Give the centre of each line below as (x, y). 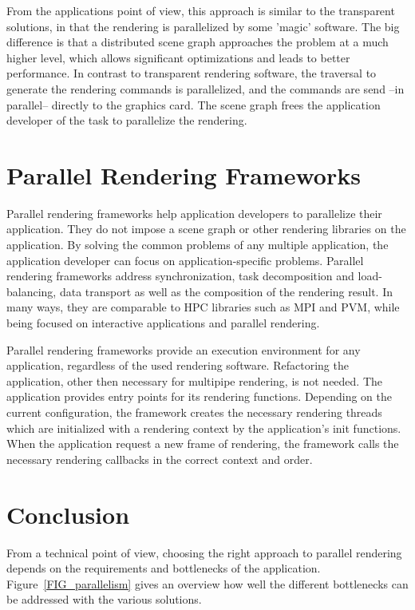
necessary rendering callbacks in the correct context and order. (160, 459)
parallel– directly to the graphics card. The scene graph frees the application (194, 104)
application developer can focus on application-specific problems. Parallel (185, 260)
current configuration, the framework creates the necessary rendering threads (194, 412)
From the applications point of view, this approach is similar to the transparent (201, 10)
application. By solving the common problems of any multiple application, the (198, 245)
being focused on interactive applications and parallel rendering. (163, 323)
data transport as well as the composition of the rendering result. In (226, 291)
